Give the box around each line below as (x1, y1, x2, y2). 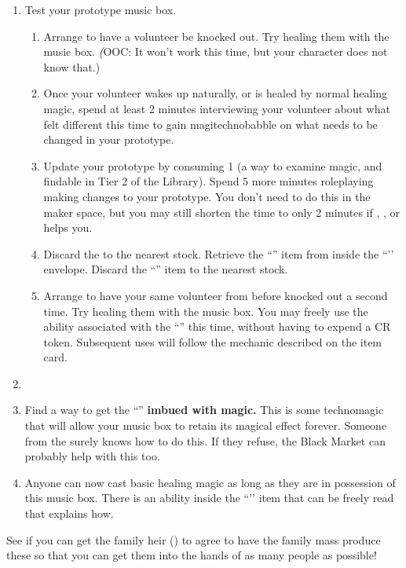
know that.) (43, 58, 101, 75)
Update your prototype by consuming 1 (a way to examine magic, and (43, 157, 382, 174)
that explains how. (24, 505, 114, 522)
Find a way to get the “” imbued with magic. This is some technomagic (24, 401, 384, 418)
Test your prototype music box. (24, 2, 177, 17)
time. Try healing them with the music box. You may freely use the (43, 302, 368, 319)
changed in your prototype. (43, 131, 174, 148)
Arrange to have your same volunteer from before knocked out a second (43, 287, 388, 303)
